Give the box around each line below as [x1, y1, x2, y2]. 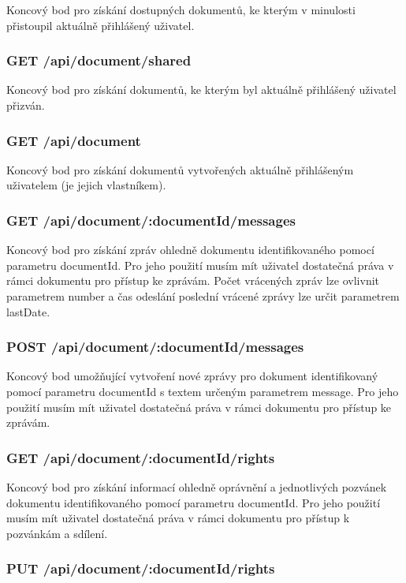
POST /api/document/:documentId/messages [6, 337, 304, 357]
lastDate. [6, 303, 50, 320]
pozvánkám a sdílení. [6, 525, 108, 541]
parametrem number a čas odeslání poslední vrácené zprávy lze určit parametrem [6, 288, 400, 304]
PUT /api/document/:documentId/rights [6, 559, 275, 578]
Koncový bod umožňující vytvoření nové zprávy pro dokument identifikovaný [6, 368, 378, 384]
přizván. [6, 97, 45, 113]
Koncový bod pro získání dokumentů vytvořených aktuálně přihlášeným [6, 161, 354, 178]
